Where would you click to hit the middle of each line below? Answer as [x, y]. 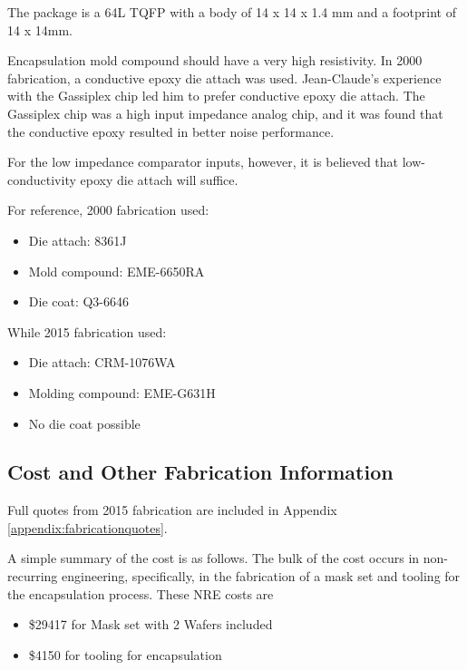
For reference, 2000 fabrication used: [108, 210]
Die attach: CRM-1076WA [102, 362]
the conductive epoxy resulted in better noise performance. [171, 131]
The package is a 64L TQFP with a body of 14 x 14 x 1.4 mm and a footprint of [232, 12]
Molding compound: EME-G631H [122, 392]
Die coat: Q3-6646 [79, 301]
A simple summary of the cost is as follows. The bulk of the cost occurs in [214, 558]
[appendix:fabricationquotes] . [88, 527]
